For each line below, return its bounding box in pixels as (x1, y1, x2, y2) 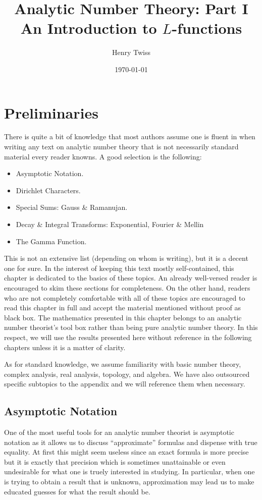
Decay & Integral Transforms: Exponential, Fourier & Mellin (16, 219, 204, 229)
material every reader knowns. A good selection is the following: (4, 151, 202, 161)
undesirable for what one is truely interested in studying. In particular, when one (4, 466, 255, 477)
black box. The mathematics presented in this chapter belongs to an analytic (4, 312, 242, 322)
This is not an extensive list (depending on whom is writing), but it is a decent (4, 253, 248, 263)
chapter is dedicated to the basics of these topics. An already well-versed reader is (4, 272, 257, 283)
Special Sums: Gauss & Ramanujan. (16, 202, 128, 212)
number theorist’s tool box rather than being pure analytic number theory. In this (4, 322, 258, 332)
